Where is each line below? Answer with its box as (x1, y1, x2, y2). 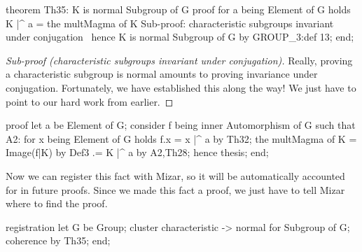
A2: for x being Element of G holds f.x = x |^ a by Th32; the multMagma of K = (6, 131, 357, 146)
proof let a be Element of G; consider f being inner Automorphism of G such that (6, 118, 356, 132)
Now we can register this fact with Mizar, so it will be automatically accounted (6, 168, 345, 183)
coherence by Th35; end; (6, 233, 111, 248)
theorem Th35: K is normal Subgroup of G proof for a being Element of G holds (6, 2, 351, 16)
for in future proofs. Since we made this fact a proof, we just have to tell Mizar (6, 182, 345, 197)
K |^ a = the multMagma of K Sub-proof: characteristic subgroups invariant (6, 15, 334, 30)
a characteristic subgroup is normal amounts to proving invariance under (6, 66, 318, 81)
